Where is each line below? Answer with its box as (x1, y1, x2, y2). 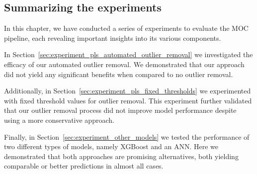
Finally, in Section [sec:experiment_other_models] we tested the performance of (4, 131, 250, 142)
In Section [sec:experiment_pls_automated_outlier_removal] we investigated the (4, 49, 253, 60)
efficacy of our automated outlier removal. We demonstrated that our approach (4, 59, 245, 69)
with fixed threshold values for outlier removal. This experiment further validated (4, 95, 252, 105)
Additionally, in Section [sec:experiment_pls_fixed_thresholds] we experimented (4, 86, 251, 96)
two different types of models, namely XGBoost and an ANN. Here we (4, 141, 219, 152)
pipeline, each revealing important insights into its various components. (4, 32, 221, 43)
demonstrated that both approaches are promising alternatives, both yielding (4, 151, 239, 161)
